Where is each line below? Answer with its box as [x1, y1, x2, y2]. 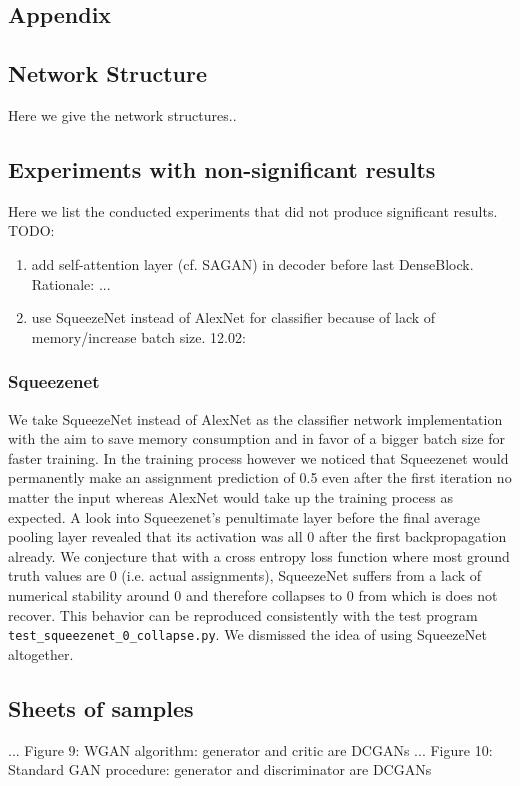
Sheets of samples [8, 692, 194, 723]
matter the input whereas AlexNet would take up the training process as [8, 486, 453, 507]
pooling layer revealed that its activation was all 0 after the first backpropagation [8, 526, 507, 547]
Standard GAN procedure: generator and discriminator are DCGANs [8, 759, 432, 780]
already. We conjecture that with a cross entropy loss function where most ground [8, 545, 510, 566]
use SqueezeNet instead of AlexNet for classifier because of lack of [31, 307, 436, 328]
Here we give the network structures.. [8, 104, 237, 125]
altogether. [8, 643, 74, 664]
